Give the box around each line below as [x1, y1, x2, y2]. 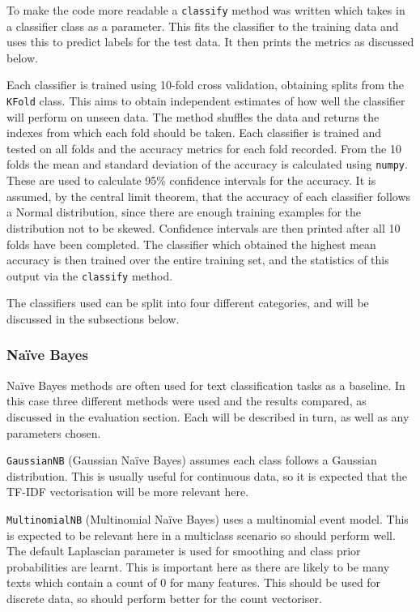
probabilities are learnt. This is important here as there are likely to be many [6, 558, 390, 575]
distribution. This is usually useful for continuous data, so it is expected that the [6, 467, 408, 484]
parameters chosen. [6, 424, 101, 441]
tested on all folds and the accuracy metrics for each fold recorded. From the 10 [6, 139, 401, 156]
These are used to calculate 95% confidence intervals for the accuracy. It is [6, 172, 376, 189]
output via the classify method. [6, 267, 173, 284]
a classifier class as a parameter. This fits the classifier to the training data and [6, 17, 399, 34]
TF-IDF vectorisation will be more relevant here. [6, 483, 249, 500]
